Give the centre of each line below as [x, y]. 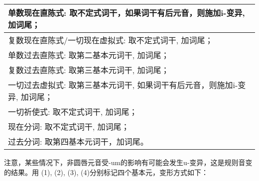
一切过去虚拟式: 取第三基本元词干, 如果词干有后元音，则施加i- [123, 85]
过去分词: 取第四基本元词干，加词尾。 [78, 141]
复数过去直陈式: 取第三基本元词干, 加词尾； [89, 70]
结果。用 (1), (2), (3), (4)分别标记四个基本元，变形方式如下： [109, 172]
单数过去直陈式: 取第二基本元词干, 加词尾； [89, 55]
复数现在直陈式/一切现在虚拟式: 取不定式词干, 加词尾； [111, 40]
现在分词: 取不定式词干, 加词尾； [69, 127]
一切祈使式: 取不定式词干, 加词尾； [73, 112]
